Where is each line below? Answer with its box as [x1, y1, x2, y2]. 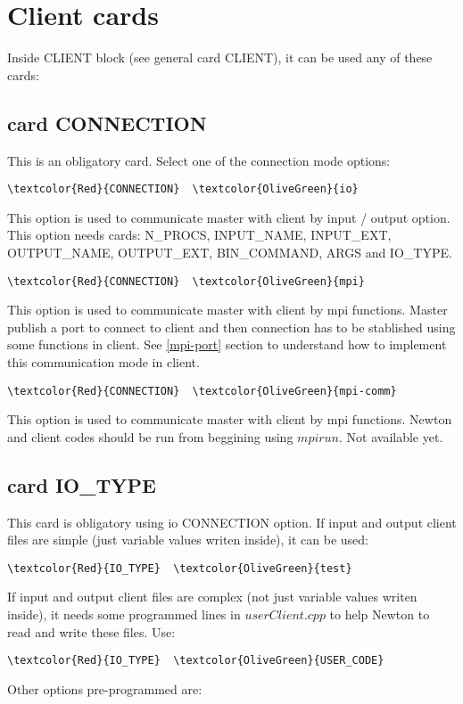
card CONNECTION [7, 109, 207, 136]
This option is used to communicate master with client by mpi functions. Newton [7, 410, 452, 429]
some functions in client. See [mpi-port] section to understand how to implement [7, 335, 447, 354]
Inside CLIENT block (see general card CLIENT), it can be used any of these [7, 48, 433, 67]
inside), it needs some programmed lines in [7, 605, 241, 624]
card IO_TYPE [7, 471, 156, 498]
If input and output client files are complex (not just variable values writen [7, 587, 418, 606]
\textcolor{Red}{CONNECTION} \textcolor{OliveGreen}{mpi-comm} [7, 384, 397, 397]
